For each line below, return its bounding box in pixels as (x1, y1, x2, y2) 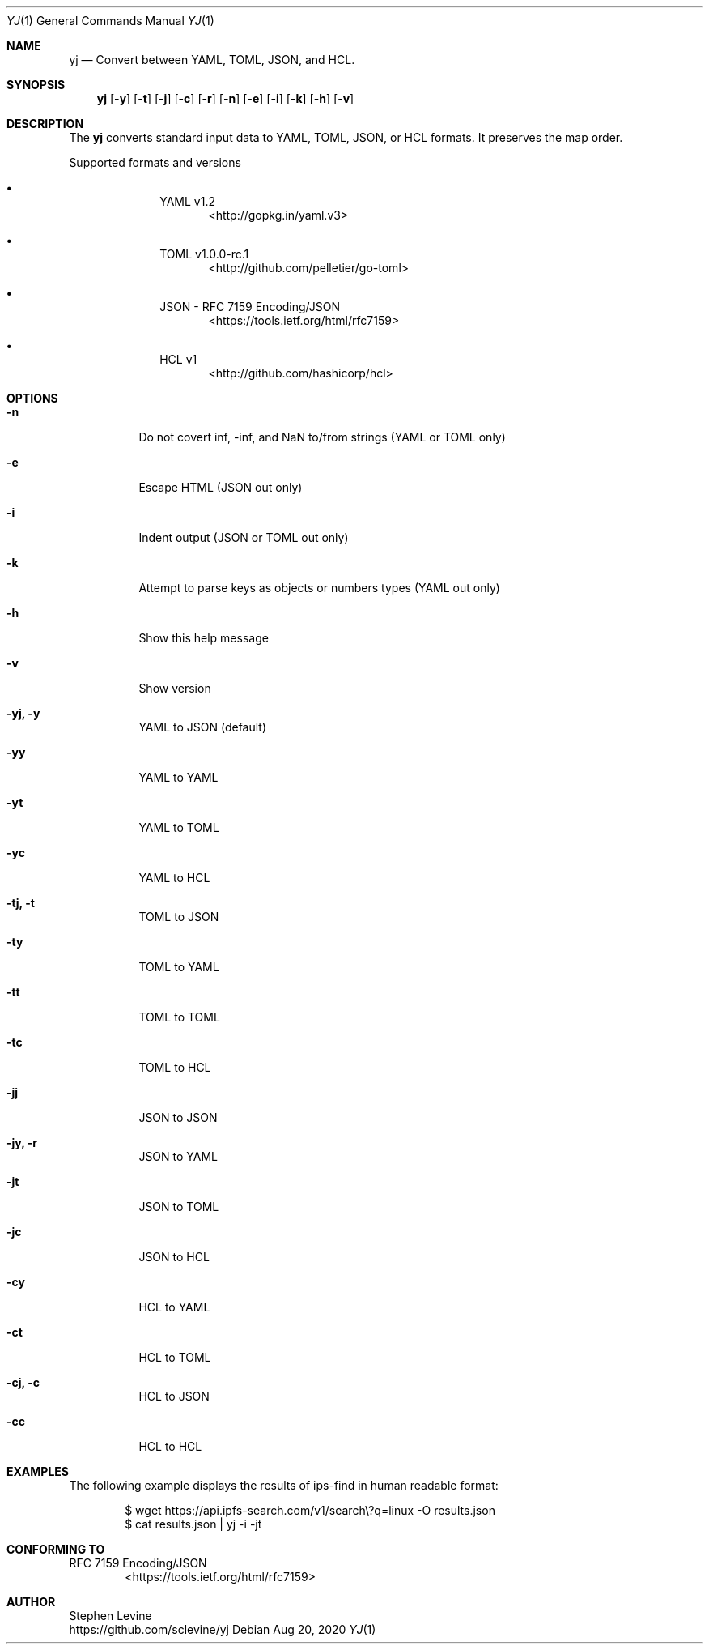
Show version (138, 681, 211, 695)
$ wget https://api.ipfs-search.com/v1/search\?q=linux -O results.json (125, 1503, 495, 1517)
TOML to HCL (138, 1060, 211, 1074)
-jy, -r (6, 1136, 38, 1149)
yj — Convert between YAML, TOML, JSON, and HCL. (69, 53, 355, 66)
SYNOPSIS (6, 78, 66, 92)
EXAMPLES (6, 1465, 69, 1478)
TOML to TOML (138, 1010, 220, 1024)
